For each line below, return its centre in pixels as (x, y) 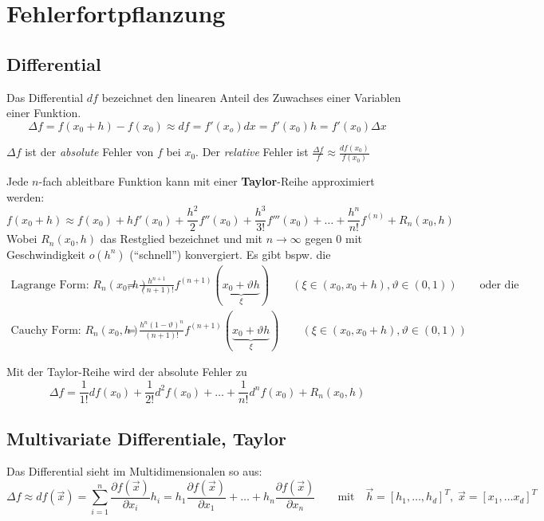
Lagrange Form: (50, 285)
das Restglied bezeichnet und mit (181, 239)
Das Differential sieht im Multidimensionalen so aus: (134, 471)
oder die (499, 285)
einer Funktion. (44, 113)
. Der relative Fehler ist (252, 152)
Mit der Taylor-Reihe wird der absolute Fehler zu (127, 372)
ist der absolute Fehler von (89, 152)
